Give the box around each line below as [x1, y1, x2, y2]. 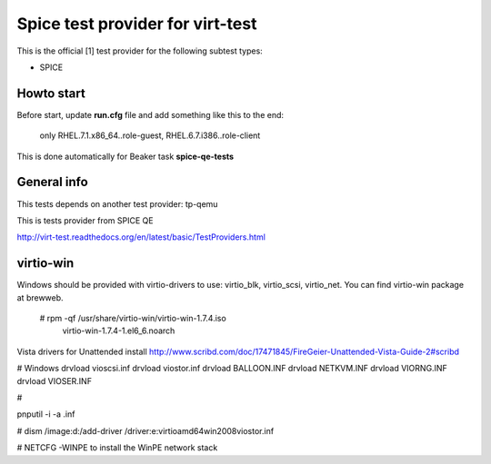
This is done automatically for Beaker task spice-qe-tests [16, 151, 235, 162]
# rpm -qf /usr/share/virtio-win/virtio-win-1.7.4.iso [39, 313, 226, 323]
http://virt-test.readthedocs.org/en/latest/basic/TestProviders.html [16, 232, 266, 242]
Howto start [16, 85, 85, 101]
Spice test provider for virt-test [16, 14, 257, 34]
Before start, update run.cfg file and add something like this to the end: [16, 109, 285, 120]
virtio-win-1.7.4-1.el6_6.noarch [62, 325, 175, 336]
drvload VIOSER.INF [16, 375, 93, 386]
